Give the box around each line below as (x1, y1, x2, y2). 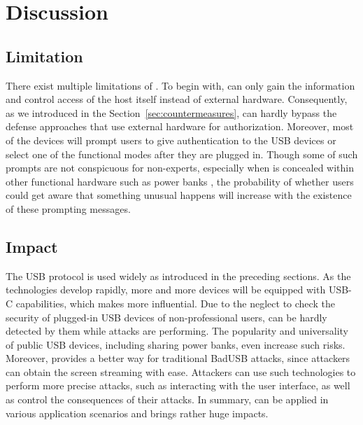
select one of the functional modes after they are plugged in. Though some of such (6, 146, 358, 161)
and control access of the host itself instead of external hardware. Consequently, (6, 92, 348, 106)
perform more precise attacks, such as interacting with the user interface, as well (6, 378, 350, 393)
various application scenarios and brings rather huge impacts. (6, 405, 269, 420)
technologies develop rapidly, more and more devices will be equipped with (6, 282, 326, 297)
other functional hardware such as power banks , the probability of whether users (6, 174, 354, 188)
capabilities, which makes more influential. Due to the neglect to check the (15, 295, 335, 310)
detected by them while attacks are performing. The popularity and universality (6, 323, 348, 338)
